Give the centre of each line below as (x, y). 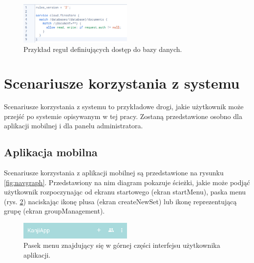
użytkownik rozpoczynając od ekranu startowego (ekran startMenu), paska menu (125, 192)
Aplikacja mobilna (51, 152)
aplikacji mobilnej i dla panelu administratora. (74, 126)
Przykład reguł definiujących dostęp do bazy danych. (103, 49)
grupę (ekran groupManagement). (54, 211)
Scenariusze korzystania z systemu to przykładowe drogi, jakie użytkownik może (124, 107)
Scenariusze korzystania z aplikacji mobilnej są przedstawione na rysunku (114, 173)
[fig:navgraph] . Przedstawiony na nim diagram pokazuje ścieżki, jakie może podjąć (127, 182)
